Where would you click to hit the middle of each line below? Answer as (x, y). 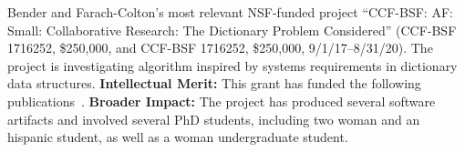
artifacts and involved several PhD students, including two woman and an (214, 119)
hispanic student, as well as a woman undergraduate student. (178, 137)
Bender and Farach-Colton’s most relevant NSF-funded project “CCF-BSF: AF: (230, 12)
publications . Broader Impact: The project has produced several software (222, 101)
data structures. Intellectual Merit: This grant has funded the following (214, 83)
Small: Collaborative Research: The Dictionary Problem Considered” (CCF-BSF (232, 30)
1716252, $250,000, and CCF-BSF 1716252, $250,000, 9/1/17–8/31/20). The (220, 48)
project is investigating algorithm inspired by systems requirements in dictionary (232, 65)
